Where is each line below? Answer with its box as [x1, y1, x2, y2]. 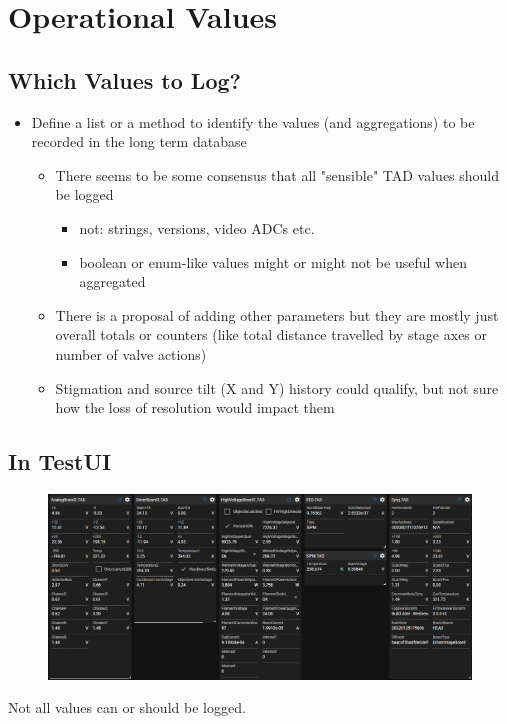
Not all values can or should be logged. [8, 697, 246, 718]
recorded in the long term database [31, 131, 247, 152]
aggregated [79, 271, 146, 292]
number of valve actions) [55, 343, 207, 364]
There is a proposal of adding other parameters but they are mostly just [55, 304, 499, 325]
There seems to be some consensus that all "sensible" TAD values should [55, 164, 500, 185]
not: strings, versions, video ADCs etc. [79, 217, 315, 238]
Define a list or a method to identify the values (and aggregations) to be [31, 111, 475, 132]
